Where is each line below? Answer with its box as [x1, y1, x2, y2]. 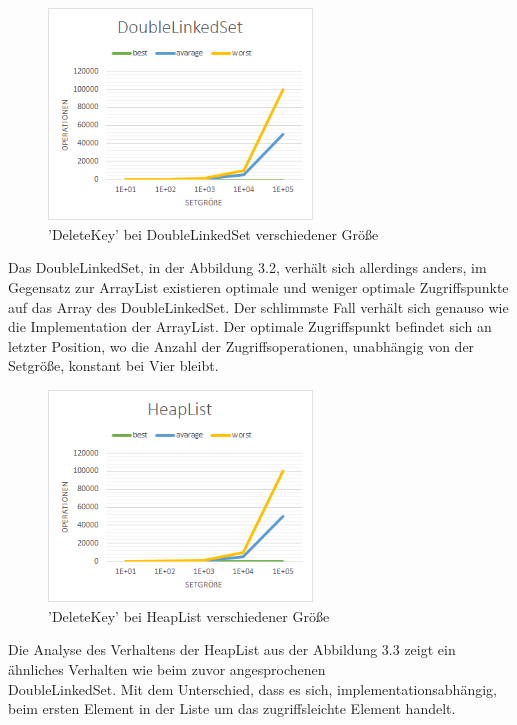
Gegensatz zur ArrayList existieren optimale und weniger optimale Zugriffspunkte [8, 276, 509, 297]
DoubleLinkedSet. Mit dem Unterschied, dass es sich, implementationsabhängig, [8, 678, 497, 699]
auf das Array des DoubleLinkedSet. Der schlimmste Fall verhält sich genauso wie [8, 296, 509, 317]
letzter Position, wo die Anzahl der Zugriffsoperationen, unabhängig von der [8, 335, 475, 356]
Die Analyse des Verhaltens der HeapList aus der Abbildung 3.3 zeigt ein [8, 639, 456, 660]
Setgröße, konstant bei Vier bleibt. [8, 355, 219, 376]
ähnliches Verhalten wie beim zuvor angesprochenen [8, 658, 326, 679]
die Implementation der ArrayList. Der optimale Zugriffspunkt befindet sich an [8, 316, 492, 337]
